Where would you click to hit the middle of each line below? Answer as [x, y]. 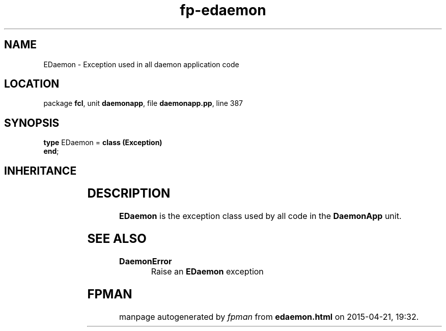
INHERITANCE [40, 171]
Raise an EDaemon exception [207, 271]
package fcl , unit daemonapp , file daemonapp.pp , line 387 [143, 103]
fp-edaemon [223, 10]
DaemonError [146, 261]
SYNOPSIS [32, 123]
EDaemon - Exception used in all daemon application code [141, 64]
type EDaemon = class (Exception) [103, 143]
